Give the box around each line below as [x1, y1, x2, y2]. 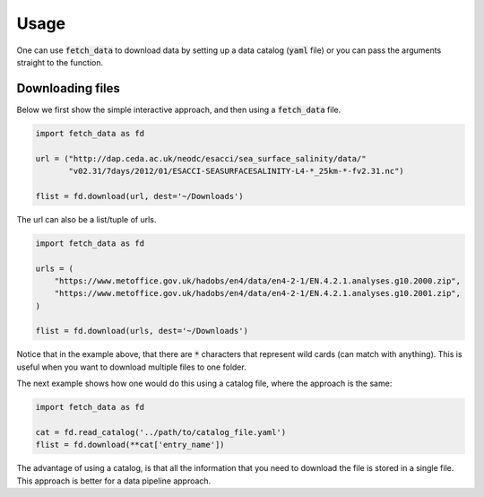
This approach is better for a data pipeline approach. [16, 475, 212, 486]
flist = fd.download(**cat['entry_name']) [35, 440, 225, 450]
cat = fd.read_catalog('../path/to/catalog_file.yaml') [35, 427, 287, 438]
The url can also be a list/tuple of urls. [16, 214, 157, 224]
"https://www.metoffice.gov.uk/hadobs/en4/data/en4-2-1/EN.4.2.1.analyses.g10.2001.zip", [54, 288, 462, 299]
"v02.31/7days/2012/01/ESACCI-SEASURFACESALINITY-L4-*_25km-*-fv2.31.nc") [68, 166, 405, 176]
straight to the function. [16, 57, 104, 67]
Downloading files [16, 81, 121, 96]
